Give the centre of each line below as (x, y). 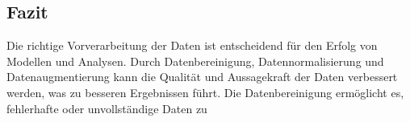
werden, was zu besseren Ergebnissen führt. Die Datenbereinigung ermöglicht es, (205, 92)
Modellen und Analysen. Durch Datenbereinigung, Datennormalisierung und (195, 61)
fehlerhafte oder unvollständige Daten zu (107, 108)
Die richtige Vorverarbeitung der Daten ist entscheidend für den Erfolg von (192, 45)
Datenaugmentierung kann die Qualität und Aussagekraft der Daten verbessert (202, 77)
